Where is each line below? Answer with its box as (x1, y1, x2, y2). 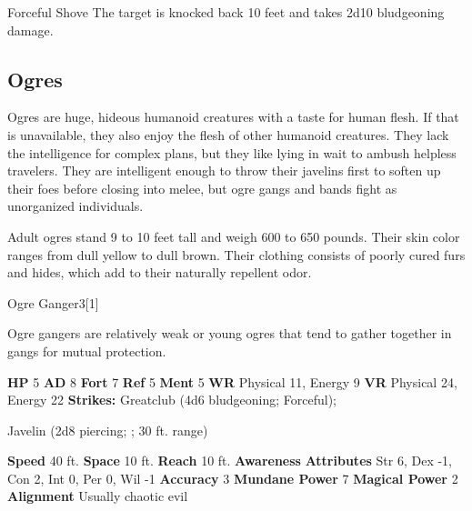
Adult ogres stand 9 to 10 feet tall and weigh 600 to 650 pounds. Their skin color (7, 226, 460, 245)
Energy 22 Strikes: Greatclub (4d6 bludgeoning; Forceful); (7, 390, 337, 409)
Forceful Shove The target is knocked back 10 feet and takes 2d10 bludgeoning (7, 3, 445, 21)
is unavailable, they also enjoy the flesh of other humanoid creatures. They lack (7, 125, 449, 144)
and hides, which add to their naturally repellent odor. (7, 263, 312, 282)
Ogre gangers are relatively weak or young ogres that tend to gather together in (7, 324, 452, 343)
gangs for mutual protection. (7, 341, 166, 360)
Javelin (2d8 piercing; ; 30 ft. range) (7, 420, 208, 439)
